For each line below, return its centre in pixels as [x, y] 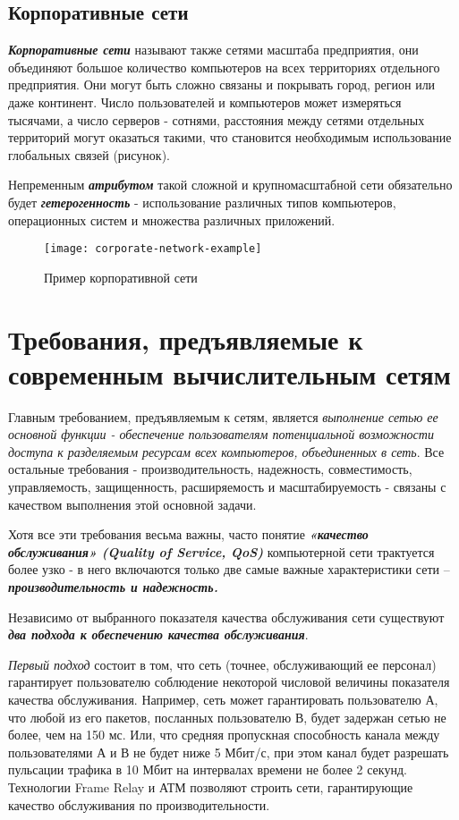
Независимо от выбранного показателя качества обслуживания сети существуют [226, 617]
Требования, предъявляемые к [186, 338]
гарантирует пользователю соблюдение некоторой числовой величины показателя [229, 682]
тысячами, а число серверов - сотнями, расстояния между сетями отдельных [217, 119]
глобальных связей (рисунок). [89, 154]
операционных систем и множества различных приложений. [172, 220]
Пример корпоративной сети [121, 277]
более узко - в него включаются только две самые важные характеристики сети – [229, 569]
